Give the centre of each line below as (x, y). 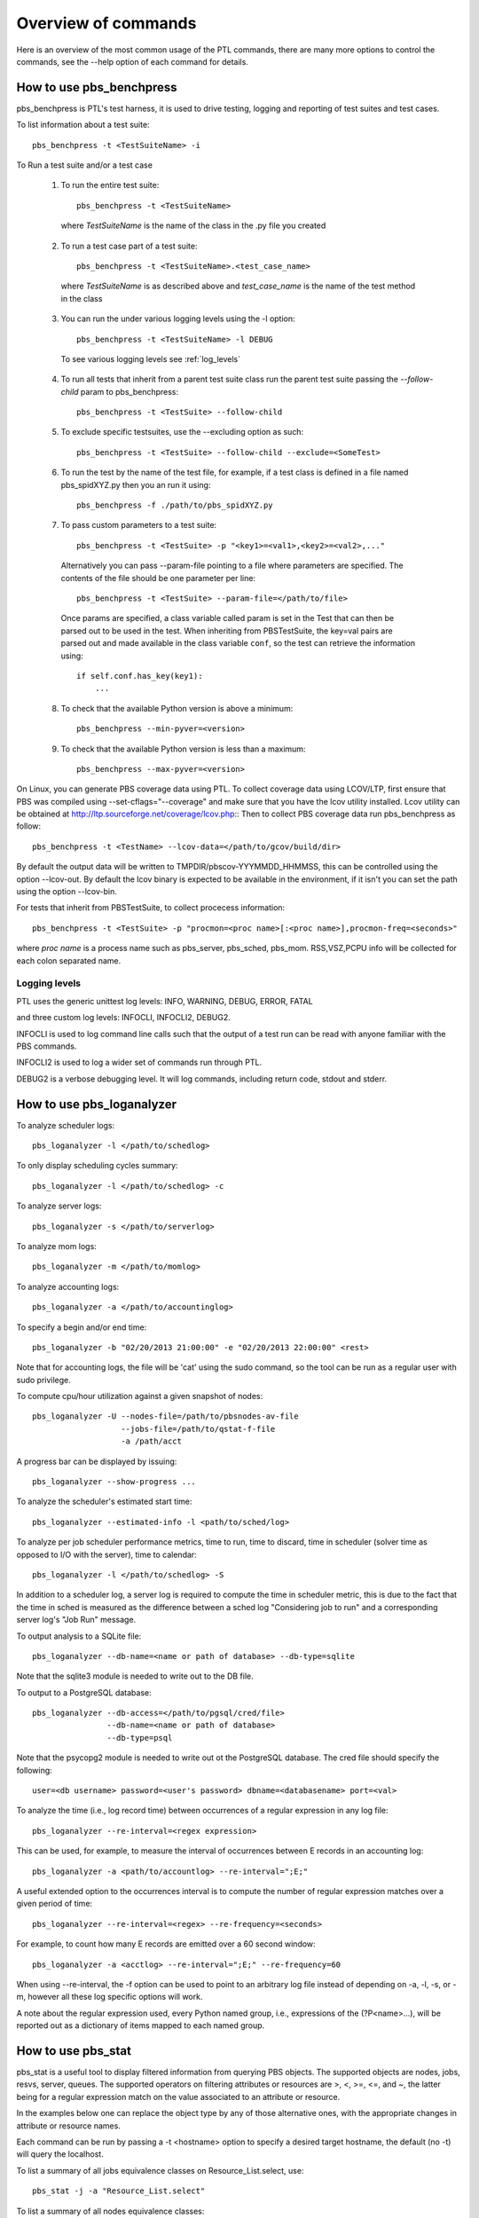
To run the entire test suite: (110, 185)
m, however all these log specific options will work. (110, 1997)
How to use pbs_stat (74, 2051)
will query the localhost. (60, 2154)
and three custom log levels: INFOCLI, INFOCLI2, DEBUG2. (123, 1018)
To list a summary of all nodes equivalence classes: (110, 2211)
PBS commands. (47, 1046)
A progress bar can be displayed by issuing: (97, 1461)
